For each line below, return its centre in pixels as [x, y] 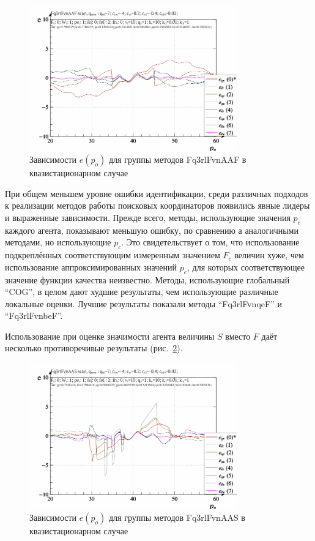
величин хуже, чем [269, 255]
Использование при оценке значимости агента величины [110, 336]
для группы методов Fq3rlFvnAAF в [177, 159]
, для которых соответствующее [246, 267]
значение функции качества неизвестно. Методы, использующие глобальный [147, 279]
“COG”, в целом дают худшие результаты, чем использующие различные [142, 292]
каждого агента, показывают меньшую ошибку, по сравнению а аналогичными [152, 230]
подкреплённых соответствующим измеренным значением [113, 255]
